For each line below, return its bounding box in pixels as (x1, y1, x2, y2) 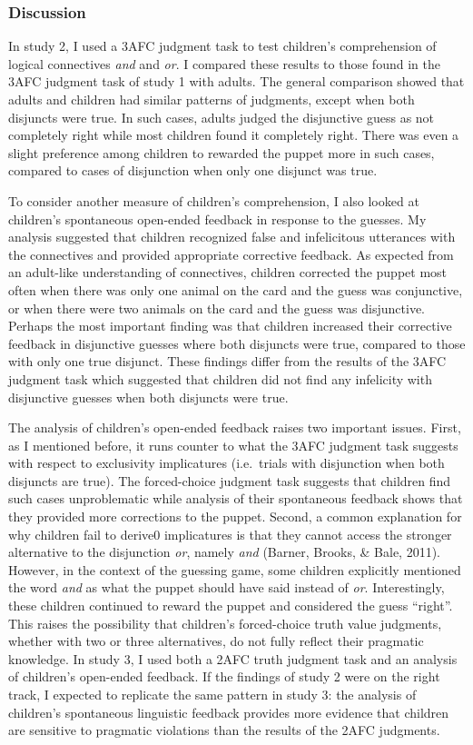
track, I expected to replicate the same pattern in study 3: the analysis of (8, 685, 417, 703)
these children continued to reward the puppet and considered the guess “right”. (8, 596, 453, 615)
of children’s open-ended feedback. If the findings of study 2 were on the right (8, 667, 440, 686)
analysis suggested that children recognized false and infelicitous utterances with (8, 227, 456, 246)
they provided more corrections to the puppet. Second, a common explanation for (8, 507, 462, 526)
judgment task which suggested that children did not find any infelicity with (8, 369, 432, 388)
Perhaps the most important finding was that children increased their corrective (8, 316, 452, 335)
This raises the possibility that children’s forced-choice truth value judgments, (8, 613, 442, 632)
